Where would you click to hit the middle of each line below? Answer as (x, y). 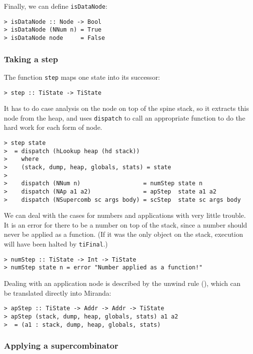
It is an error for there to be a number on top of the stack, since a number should (126, 224)
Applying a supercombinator (61, 345)
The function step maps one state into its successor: (82, 77)
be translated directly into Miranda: (58, 292)
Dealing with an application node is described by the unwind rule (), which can (122, 283)
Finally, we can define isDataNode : (56, 6)
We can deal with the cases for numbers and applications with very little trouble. (125, 215)
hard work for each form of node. (53, 127)
